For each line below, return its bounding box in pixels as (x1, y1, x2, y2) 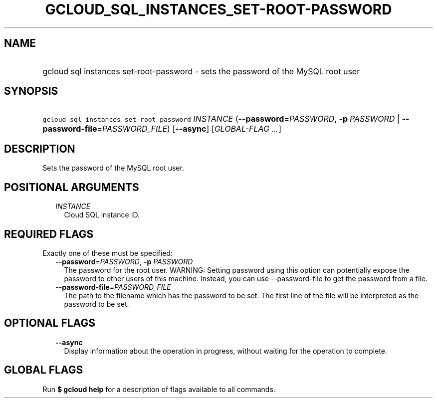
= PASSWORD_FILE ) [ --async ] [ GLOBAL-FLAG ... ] (97, 124, 282, 134)
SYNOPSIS (4, 85, 58, 98)
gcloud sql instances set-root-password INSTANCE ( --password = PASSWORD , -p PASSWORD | (42, 114, 400, 124)
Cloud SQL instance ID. (64, 210, 140, 219)
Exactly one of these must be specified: (42, 248, 173, 257)
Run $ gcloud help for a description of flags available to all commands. (42, 385, 275, 394)
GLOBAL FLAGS (4, 364, 83, 377)
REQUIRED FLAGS (4, 227, 94, 240)
